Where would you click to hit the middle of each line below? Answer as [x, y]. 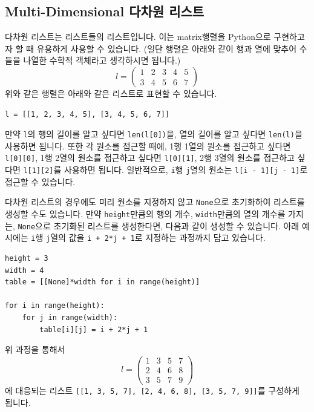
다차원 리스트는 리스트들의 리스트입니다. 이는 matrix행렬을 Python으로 [138, 37]
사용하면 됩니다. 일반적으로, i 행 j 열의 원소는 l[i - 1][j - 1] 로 [186, 170]
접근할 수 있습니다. [40, 181]
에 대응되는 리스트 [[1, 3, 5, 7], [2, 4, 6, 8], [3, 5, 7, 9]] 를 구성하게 [152, 390]
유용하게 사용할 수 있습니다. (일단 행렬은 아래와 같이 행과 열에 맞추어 [167, 48]
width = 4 [25, 270]
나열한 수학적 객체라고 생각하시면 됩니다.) [102, 60]
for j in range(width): [70, 317]
